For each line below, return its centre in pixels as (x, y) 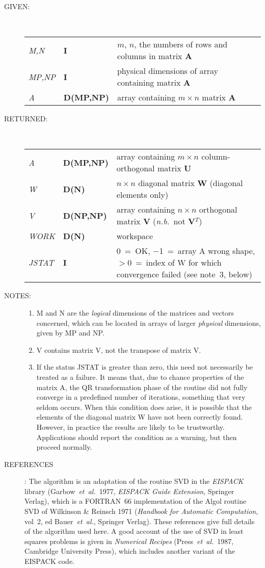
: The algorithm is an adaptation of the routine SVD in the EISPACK (134, 481)
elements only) (142, 195)
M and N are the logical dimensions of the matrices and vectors (135, 312)
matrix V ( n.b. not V (156, 221)
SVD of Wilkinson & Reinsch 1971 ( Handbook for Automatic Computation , (141, 511)
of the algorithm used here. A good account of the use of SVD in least (134, 531)
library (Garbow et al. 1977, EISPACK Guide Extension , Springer (129, 491)
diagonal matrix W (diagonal (191, 183)
